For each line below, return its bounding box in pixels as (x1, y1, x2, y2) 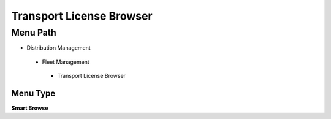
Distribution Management (26, 44, 91, 52)
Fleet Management (42, 58, 90, 66)
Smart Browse (11, 104, 48, 112)
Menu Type (11, 88, 56, 98)
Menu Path (11, 27, 56, 38)
